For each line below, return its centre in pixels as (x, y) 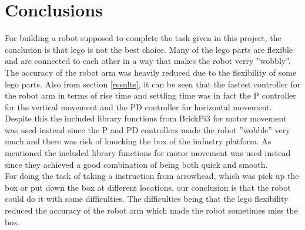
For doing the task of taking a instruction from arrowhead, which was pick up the (152, 176)
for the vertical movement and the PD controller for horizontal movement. (138, 106)
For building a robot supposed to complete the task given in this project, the (143, 38)
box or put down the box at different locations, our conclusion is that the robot (148, 187)
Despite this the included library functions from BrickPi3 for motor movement (146, 118)
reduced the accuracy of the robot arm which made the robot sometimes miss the (151, 210)
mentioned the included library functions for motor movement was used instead (148, 153)
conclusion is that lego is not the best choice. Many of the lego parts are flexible (149, 49)
